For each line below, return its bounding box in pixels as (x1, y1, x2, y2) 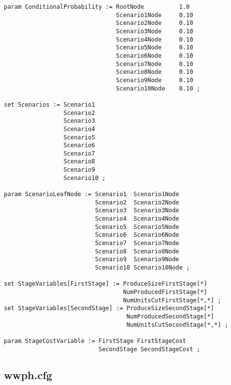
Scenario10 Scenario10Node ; (95, 264, 190, 271)
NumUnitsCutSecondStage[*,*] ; (126, 321, 229, 328)
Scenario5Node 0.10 (116, 44, 193, 51)
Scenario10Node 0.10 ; (116, 85, 200, 92)
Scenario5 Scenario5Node (95, 223, 179, 230)
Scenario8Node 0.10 (116, 68, 193, 76)
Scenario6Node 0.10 (116, 52, 193, 59)
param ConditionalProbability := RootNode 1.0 (4, 3, 190, 10)
